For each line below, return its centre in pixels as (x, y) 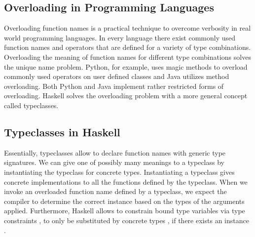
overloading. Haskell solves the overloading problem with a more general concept (126, 96)
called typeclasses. (31, 105)
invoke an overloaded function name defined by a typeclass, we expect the (115, 191)
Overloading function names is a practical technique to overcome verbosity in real (127, 28)
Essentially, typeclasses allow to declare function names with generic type (115, 152)
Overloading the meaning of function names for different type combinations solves (127, 57)
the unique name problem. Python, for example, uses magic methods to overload (126, 66)
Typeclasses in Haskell (62, 132)
